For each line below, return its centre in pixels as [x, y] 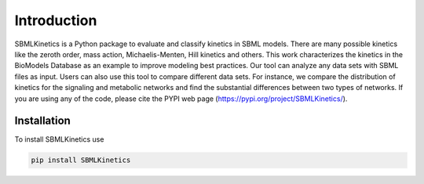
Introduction [56, 20]
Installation [42, 121]
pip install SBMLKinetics [81, 160]
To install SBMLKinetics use [59, 139]
